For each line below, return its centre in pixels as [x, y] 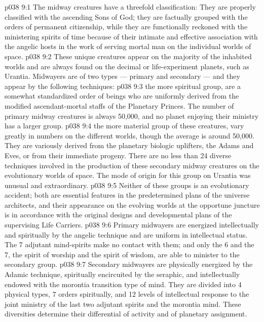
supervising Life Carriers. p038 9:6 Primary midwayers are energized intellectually [132, 225]
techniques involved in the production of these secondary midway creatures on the [132, 165]
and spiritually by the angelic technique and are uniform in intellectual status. [126, 234]
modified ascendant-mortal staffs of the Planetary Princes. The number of [119, 105]
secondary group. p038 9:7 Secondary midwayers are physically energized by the [129, 264]
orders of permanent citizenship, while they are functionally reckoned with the [126, 27]
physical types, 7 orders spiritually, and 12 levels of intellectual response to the [127, 294]
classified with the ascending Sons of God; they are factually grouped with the [126, 16]
